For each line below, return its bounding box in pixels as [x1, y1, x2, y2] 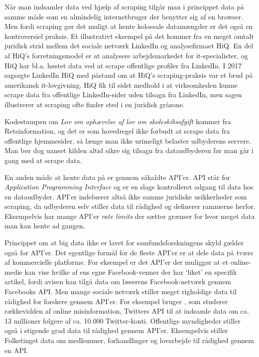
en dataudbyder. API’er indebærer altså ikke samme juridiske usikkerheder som [4, 191, 247, 201]
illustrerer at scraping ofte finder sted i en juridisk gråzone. [4, 99, 185, 109]
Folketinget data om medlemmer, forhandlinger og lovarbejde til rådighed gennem [4, 335, 254, 345]
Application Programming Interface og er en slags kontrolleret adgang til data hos [4, 181, 254, 192]
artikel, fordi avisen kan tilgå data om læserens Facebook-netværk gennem [4, 276, 231, 287]
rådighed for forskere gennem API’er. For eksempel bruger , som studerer [4, 296, 228, 306]
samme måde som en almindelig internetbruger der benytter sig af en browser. [4, 11, 243, 21]
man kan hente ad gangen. [4, 220, 85, 231]
